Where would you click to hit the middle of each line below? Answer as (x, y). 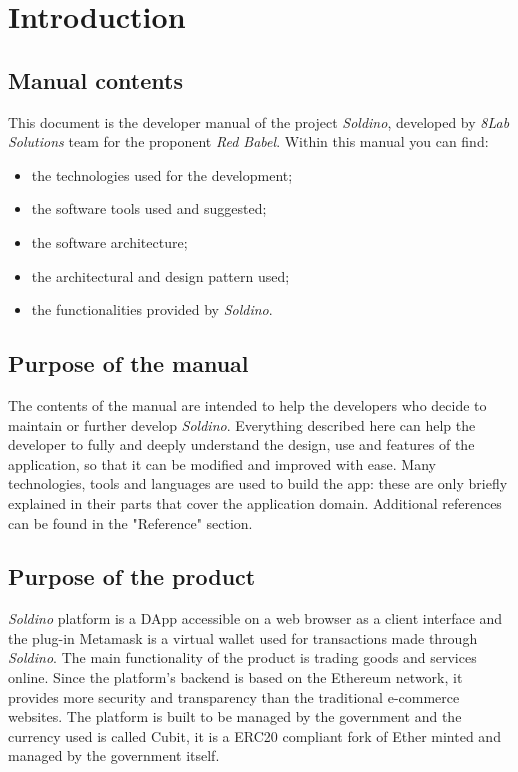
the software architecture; (109, 241)
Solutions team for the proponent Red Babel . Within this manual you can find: (248, 141)
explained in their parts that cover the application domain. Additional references (255, 502)
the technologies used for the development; (162, 174)
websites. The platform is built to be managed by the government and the (235, 716)
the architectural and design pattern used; (160, 275)
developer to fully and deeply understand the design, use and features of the (241, 444)
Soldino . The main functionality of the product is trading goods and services (242, 657)
